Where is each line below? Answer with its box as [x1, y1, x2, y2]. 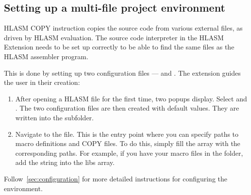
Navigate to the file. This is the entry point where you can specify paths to [15, 129, 239, 139]
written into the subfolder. [15, 112, 94, 122]
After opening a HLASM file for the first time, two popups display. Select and [15, 93, 247, 103]
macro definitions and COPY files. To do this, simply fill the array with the [15, 138, 240, 148]
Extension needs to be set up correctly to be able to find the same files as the [4, 42, 234, 52]
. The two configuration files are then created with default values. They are [15, 103, 239, 113]
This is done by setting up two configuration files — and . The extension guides [4, 67, 241, 78]
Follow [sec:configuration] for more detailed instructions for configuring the [4, 173, 228, 183]
